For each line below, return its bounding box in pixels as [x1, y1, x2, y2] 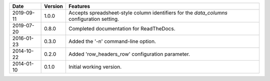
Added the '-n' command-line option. [68, 38, 156, 45]
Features [68, 3, 90, 9]
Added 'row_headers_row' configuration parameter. [68, 51, 190, 57]
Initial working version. [68, 64, 122, 70]
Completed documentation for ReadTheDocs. [68, 25, 175, 32]
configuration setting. [68, 15, 119, 22]
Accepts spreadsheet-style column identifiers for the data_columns [68, 9, 227, 16]
